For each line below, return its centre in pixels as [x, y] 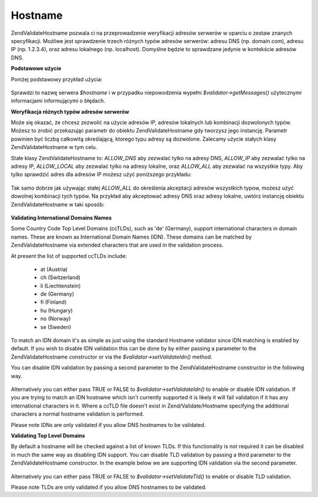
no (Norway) [56, 319]
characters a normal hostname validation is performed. [77, 414]
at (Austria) [54, 269]
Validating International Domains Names [61, 217]
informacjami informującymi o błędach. [58, 101]
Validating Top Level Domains [48, 435]
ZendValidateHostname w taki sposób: [58, 204]
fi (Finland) [54, 302]
